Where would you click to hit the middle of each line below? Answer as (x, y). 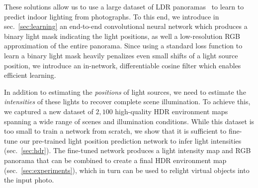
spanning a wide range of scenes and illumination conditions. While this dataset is (129, 121)
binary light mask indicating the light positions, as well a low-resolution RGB (122, 36)
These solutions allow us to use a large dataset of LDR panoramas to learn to (124, 6)
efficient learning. (30, 75)
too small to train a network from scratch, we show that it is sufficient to (115, 131)
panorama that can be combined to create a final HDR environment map (115, 160)
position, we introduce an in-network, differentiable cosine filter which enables (123, 65)
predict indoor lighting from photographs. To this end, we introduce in (112, 16)
